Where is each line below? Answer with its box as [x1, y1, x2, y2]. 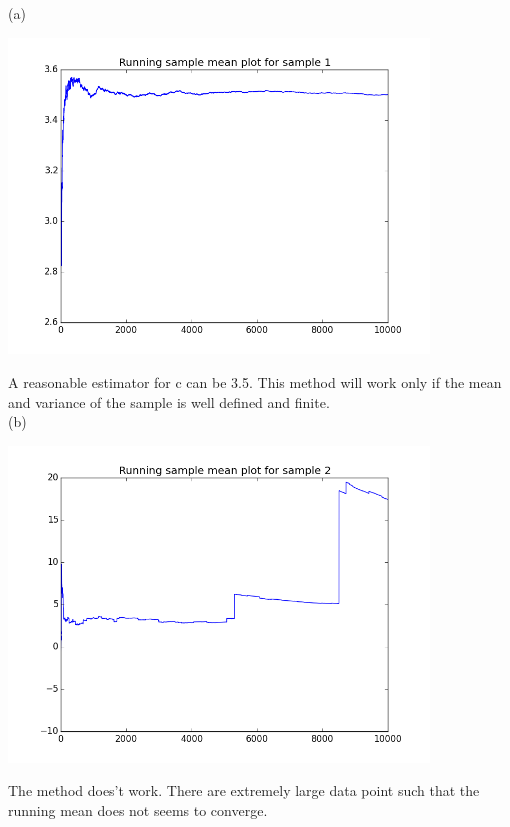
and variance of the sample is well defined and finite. [8, 391, 330, 412]
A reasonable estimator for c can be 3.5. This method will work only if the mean [8, 371, 502, 392]
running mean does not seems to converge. [8, 799, 268, 820]
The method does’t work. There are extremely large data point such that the [8, 780, 480, 801]
